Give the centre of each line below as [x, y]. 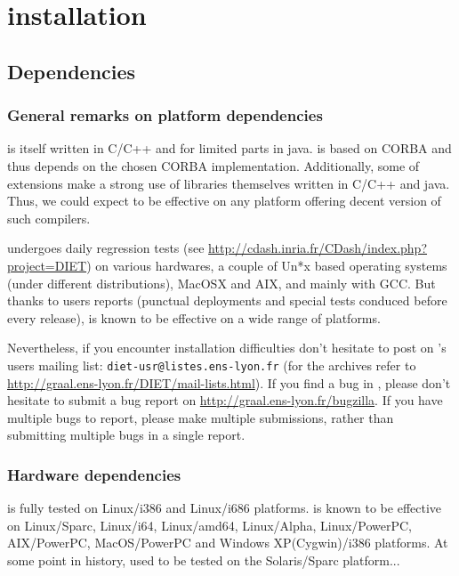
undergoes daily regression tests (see [106, 248]
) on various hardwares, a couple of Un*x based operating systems [267, 265]
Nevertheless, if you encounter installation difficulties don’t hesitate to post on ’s [227, 348]
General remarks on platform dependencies [165, 115]
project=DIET [47, 265]
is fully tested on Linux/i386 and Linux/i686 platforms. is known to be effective [225, 508]
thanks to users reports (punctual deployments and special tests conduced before [227, 300]
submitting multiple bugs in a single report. [126, 435]
